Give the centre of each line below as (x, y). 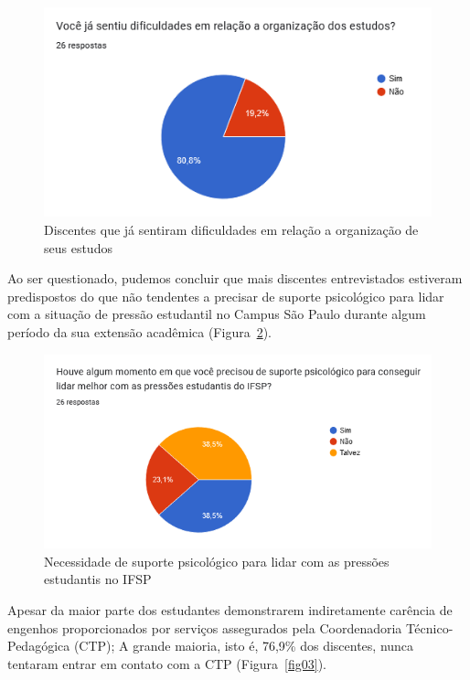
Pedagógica (39, 646)
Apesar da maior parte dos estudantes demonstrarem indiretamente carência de (230, 610)
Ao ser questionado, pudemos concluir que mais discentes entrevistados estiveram (235, 278)
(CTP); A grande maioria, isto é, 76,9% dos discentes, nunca (244, 646)
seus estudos (78, 247)
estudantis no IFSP (98, 579)
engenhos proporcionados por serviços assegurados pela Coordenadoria (205, 627)
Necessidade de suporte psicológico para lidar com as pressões (217, 561)
